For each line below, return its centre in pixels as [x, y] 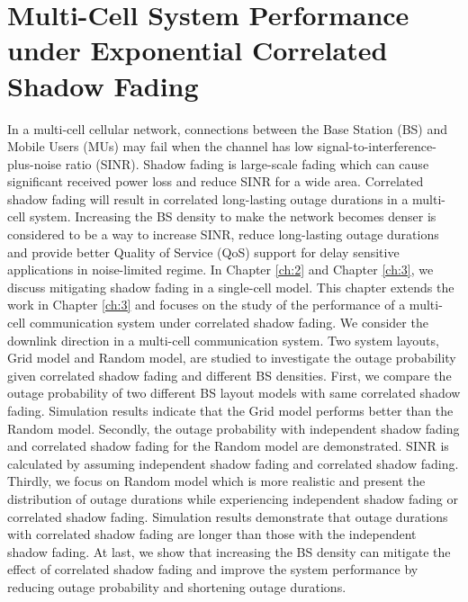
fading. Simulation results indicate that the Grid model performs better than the [230, 410]
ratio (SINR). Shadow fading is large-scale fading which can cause [247, 163]
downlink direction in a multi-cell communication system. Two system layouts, [223, 340]
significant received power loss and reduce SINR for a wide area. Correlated [216, 181]
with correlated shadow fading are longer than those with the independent [212, 534]
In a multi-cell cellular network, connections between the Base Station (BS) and [228, 128]
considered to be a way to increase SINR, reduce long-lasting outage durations [223, 234]
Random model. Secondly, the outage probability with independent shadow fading [234, 428]
